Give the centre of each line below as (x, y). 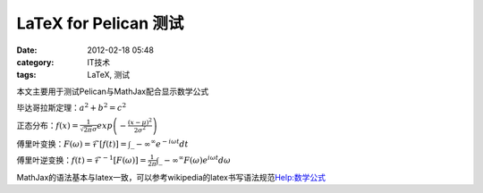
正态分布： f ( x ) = (48, 125)
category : (35, 62)
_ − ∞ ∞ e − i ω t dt (159, 143)
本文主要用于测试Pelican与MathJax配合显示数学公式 (113, 91)
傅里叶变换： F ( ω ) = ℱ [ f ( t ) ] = (72, 144)
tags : (26, 75)
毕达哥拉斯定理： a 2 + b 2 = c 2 (72, 107)
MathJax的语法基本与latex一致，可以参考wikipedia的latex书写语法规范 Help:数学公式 (171, 177)
